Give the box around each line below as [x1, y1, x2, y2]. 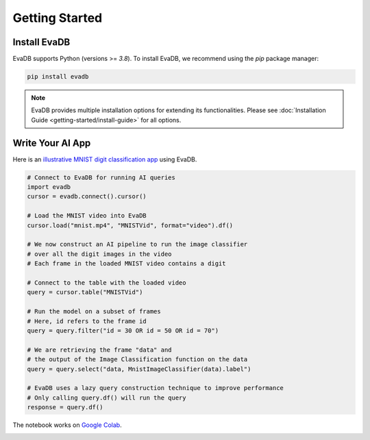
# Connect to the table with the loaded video [27, 279, 186, 287]
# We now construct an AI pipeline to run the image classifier [27, 240, 248, 248]
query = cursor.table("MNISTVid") [27, 288, 143, 296]
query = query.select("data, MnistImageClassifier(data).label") [27, 365, 251, 373]
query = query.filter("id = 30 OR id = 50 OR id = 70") [27, 326, 219, 335]
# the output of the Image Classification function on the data [27, 356, 248, 363]
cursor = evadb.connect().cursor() [27, 192, 147, 200]
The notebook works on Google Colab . [12, 421, 123, 429]
